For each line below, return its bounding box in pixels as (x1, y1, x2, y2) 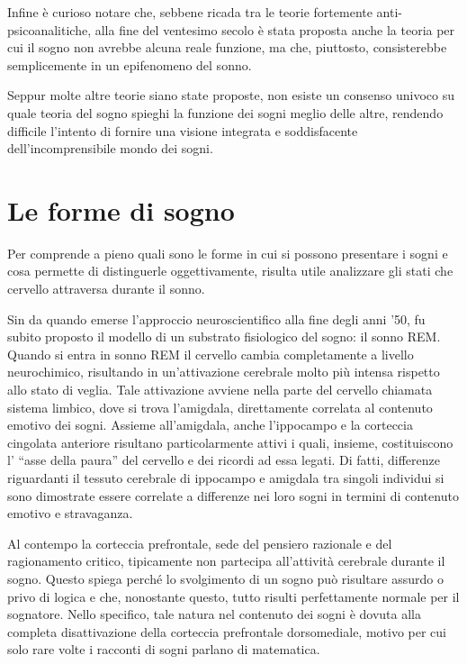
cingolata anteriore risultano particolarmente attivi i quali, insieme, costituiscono (7, 432, 454, 451)
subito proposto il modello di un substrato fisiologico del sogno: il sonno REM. (7, 327, 441, 346)
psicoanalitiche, (7, 20, 92, 39)
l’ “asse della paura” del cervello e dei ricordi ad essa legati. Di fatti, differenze (7, 450, 440, 469)
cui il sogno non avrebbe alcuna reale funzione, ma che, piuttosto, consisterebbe (7, 38, 447, 57)
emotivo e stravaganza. (7, 504, 133, 523)
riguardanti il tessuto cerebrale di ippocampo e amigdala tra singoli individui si (7, 468, 445, 487)
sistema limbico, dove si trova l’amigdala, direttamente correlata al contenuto (7, 397, 433, 416)
